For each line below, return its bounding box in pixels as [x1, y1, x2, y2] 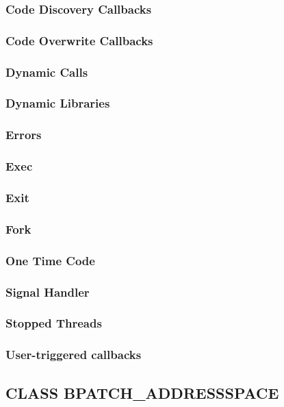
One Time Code [5, 251, 95, 269]
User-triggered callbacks [5, 346, 142, 363]
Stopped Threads [5, 314, 102, 332]
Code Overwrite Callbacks [5, 32, 153, 49]
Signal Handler [5, 283, 90, 300]
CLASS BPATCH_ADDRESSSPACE [5, 382, 279, 403]
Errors [5, 126, 42, 143]
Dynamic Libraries [5, 95, 110, 112]
